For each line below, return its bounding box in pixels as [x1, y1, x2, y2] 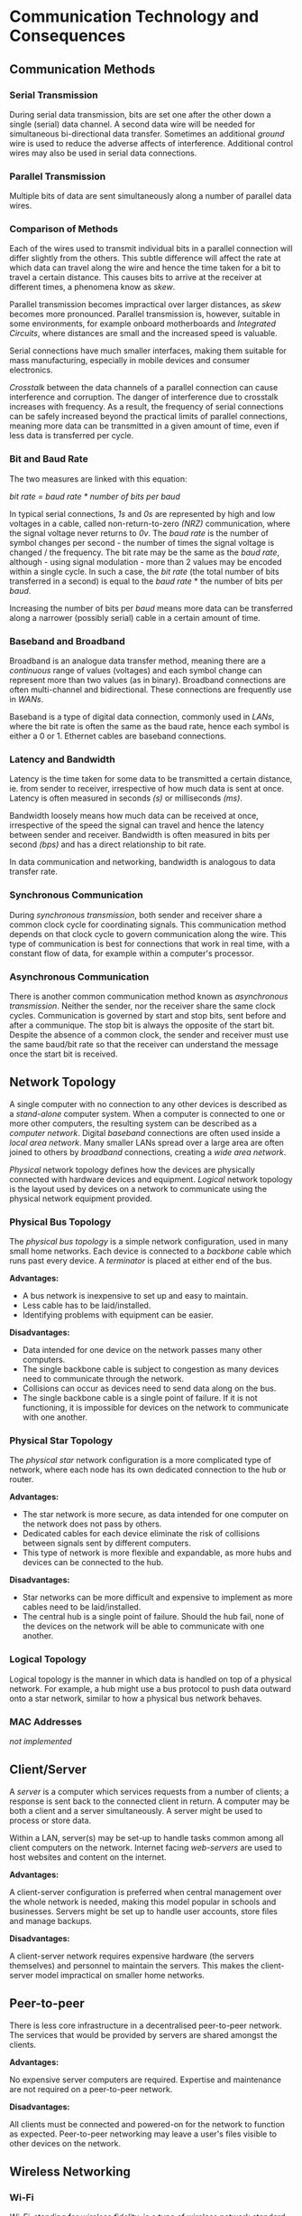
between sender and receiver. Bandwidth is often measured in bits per [9, 830, 270, 840]
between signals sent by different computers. [22, 1538, 192, 1549]
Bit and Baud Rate [9, 453, 88, 465]
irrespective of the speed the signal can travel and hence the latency [9, 820, 264, 831]
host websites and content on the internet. [9, 1851, 167, 1863]
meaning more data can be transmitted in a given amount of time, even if [9, 420, 279, 431]
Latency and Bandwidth [9, 753, 115, 765]
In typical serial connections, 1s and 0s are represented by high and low [9, 508, 276, 519]
